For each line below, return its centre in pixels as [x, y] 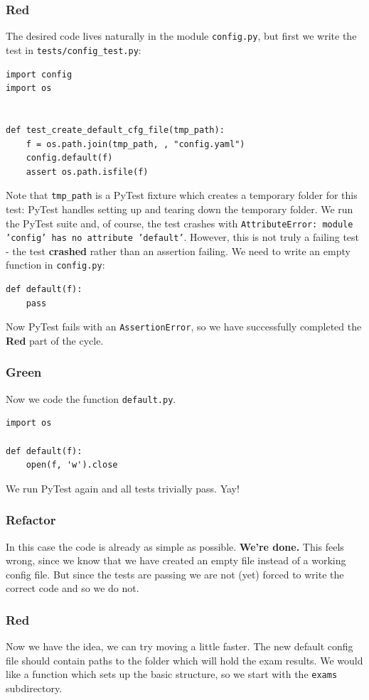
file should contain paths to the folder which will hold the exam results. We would [184, 660]
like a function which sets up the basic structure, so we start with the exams [172, 674]
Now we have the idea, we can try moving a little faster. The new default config [180, 646]
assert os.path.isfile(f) [87, 172]
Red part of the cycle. [55, 340]
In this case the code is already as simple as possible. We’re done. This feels [175, 546]
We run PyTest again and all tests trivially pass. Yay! [123, 488]
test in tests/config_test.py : [74, 49]
